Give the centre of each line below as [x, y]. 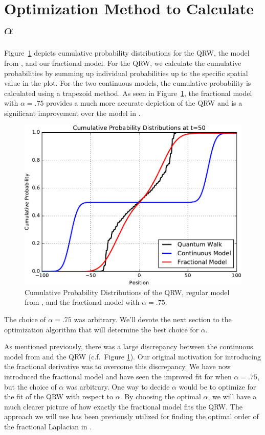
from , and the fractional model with [82, 302]
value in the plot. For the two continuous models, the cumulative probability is [128, 83]
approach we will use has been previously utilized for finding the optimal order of [131, 416]
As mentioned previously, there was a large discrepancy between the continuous [129, 346]
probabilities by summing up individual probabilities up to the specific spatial [126, 73]
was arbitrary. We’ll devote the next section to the [153, 319]
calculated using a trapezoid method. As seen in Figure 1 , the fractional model [128, 93]
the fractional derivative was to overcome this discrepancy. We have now [117, 366]
